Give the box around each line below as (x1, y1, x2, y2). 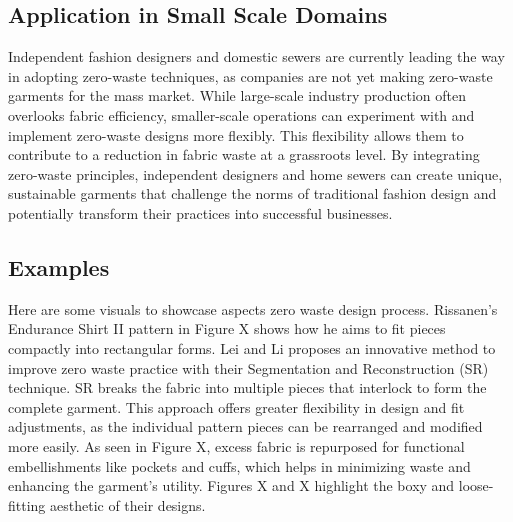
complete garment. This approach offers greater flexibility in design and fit (8, 396, 465, 417)
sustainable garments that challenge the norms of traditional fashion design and (8, 183, 497, 204)
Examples (8, 251, 110, 282)
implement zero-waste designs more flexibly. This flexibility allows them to (8, 124, 464, 145)
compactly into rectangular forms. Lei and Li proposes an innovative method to (8, 337, 496, 358)
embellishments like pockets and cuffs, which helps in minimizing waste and (8, 455, 471, 476)
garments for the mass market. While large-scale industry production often (8, 85, 466, 106)
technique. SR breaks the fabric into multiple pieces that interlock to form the (8, 377, 487, 398)
